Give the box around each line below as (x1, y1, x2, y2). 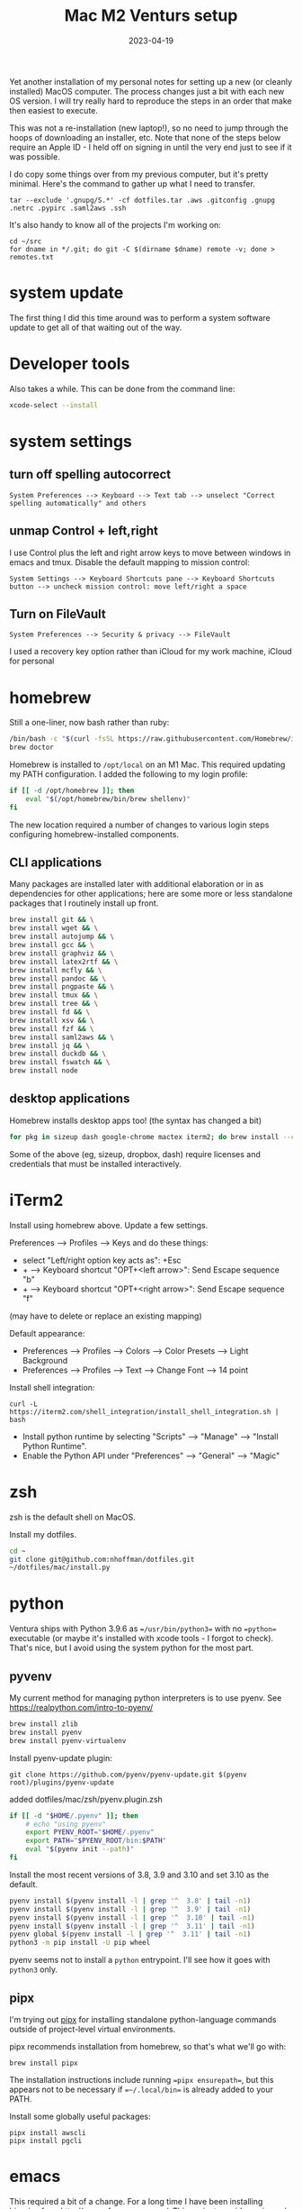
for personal (9, 655, 55, 667)
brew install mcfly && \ (9, 965, 102, 974)
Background (22, 1355, 68, 1365)
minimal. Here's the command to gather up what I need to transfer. (9, 178, 256, 189)
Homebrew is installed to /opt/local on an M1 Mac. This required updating (9, 759, 286, 770)
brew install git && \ (9, 916, 94, 925)
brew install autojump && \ (9, 932, 115, 942)
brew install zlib (9, 1720, 78, 1729)
